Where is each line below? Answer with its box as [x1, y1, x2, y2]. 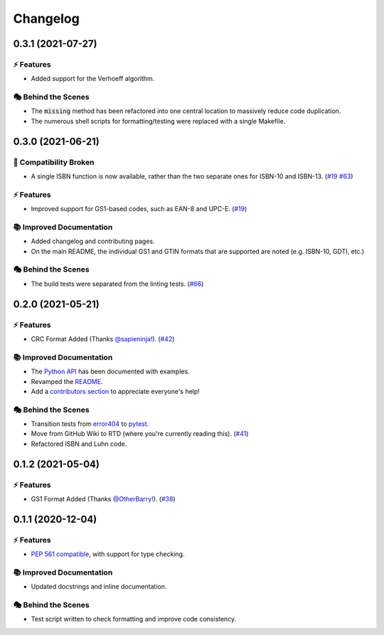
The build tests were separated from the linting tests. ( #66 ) [31, 279, 204, 288]
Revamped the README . [31, 377, 103, 385]
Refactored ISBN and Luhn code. [31, 439, 127, 448]
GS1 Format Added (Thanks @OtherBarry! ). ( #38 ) [31, 494, 176, 503]
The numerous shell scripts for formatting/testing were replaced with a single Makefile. [31, 117, 286, 125]
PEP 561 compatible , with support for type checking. [31, 550, 185, 558]
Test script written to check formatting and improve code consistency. [31, 615, 237, 624]
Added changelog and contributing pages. [31, 237, 155, 245]
